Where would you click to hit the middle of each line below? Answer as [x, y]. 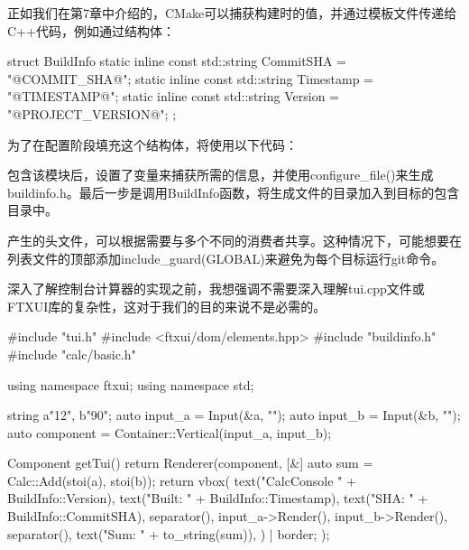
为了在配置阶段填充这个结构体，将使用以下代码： [152, 144]
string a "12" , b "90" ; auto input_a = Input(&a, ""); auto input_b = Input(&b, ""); [234, 415]
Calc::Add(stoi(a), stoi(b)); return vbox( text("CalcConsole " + [182, 480]
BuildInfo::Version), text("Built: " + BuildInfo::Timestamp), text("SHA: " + [218, 498]
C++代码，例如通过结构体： [91, 30]
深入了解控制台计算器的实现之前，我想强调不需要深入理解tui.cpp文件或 [216, 289]
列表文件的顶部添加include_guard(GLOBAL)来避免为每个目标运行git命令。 [226, 258]
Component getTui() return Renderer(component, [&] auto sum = [190, 463]
